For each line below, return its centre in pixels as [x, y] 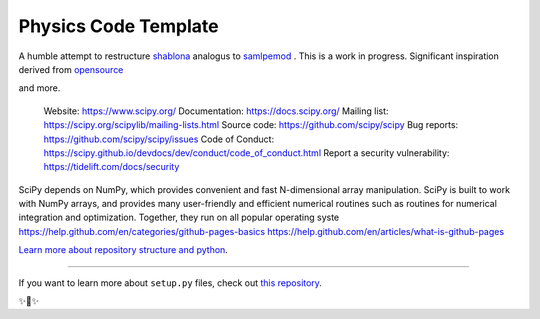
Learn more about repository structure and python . [123, 250]
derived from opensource [71, 69]
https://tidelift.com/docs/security [111, 167]
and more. [39, 88]
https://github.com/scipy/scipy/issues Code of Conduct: [159, 139]
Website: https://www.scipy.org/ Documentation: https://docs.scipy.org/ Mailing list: [216, 111]
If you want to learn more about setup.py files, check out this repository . [170, 282]
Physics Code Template [118, 26]
